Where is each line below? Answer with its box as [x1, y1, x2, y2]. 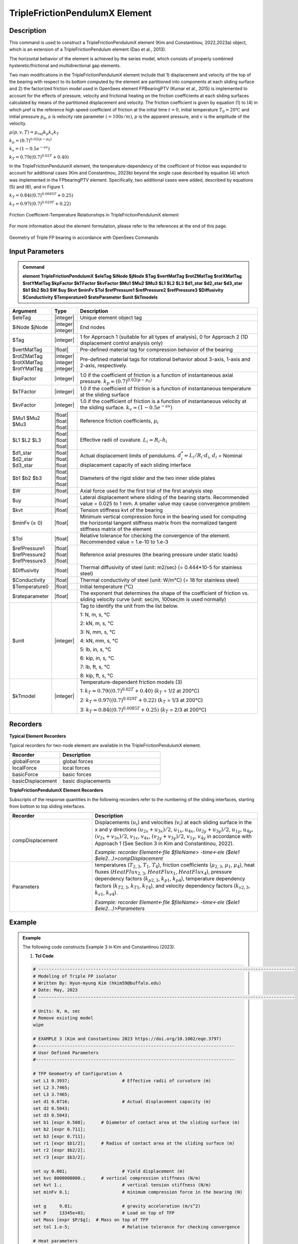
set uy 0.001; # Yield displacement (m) [33, 1168, 185, 1174]
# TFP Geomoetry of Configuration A [33, 1071, 123, 1077]
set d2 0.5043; [33, 1106, 70, 1112]
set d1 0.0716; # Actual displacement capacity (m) [33, 1099, 211, 1104]
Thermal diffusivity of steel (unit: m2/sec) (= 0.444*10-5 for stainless [79, 564, 242, 571]
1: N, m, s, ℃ [79, 611, 110, 618]
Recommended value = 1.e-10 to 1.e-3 [79, 538, 168, 545]
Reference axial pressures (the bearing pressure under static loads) [79, 551, 238, 558]
